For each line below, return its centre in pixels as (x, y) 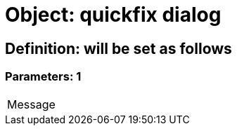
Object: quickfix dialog (113, 15)
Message (31, 104)
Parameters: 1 (43, 77)
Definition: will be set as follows (118, 48)
